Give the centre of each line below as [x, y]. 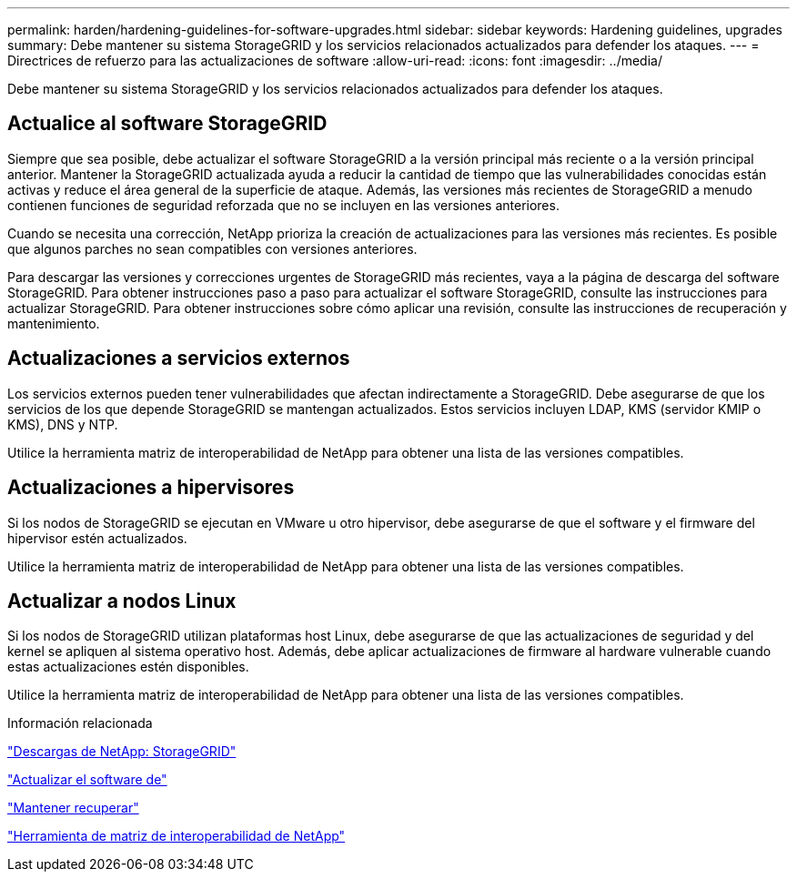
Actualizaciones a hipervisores [151, 488]
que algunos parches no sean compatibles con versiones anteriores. [212, 248]
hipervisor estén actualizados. [97, 538]
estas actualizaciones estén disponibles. [128, 667]
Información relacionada [80, 723]
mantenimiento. [54, 323]
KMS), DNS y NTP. [63, 424]
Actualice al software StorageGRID [167, 124]
